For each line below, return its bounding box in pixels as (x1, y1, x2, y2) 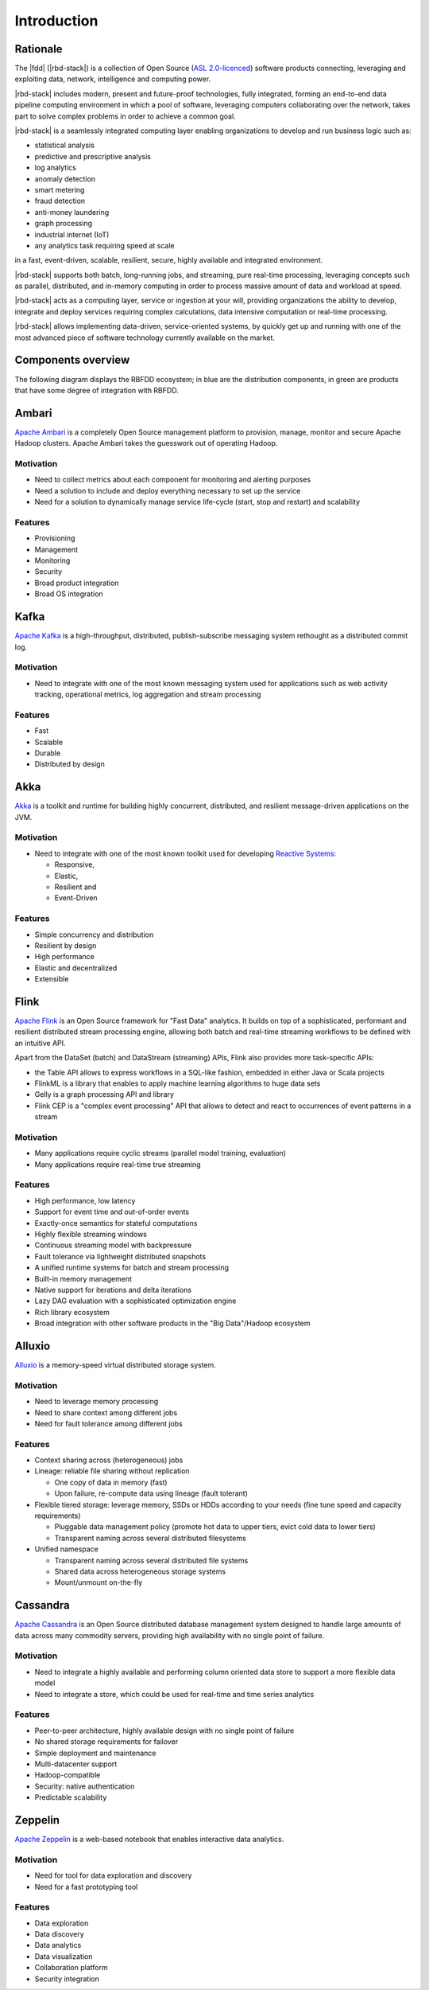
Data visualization (34, 1951, 93, 1961)
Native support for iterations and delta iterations (34, 1285, 192, 1294)
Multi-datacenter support (34, 1759, 118, 1769)
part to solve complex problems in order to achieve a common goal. (14, 111, 236, 121)
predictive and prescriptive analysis (34, 151, 151, 161)
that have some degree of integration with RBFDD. (14, 385, 179, 395)
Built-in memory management (34, 1274, 133, 1283)
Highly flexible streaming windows (34, 1229, 147, 1239)
